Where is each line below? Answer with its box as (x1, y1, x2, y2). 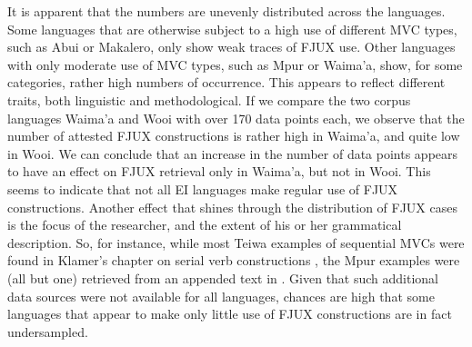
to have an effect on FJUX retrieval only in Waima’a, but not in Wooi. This (7, 162, 431, 181)
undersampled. (7, 322, 88, 341)
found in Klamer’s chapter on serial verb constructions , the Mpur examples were (7, 251, 460, 270)
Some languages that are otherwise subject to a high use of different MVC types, (7, 19, 457, 38)
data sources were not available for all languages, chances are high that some (7, 286, 435, 305)
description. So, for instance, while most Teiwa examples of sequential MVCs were (7, 233, 465, 252)
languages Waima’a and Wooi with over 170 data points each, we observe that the (7, 108, 465, 127)
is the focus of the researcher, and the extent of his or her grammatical (7, 215, 402, 234)
